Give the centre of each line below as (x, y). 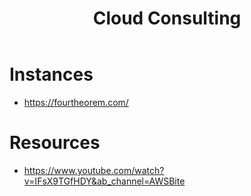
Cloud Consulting (167, 18)
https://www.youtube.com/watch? (94, 170)
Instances (51, 74)
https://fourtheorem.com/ (76, 102)
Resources (55, 143)
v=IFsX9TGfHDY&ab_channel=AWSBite (104, 181)
